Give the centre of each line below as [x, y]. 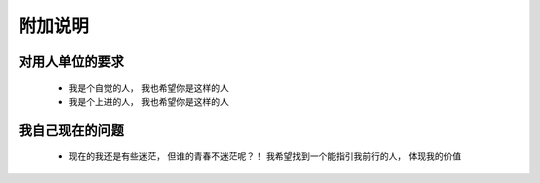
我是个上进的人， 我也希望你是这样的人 [148, 101]
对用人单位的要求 [71, 61]
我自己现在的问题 [71, 130]
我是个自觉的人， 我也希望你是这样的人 [148, 87]
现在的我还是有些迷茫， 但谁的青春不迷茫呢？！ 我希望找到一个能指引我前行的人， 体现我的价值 [265, 156]
